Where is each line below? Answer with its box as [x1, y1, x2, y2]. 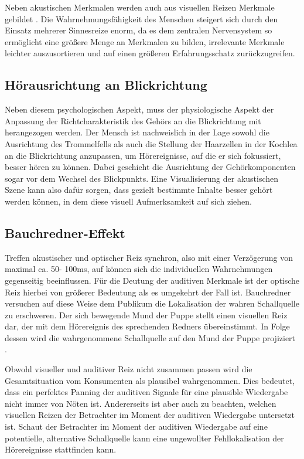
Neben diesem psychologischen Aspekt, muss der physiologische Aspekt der [5, 103, 274, 115]
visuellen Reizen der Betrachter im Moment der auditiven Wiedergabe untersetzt [5, 409, 295, 421]
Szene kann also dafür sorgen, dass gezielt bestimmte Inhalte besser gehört [5, 183, 273, 196]
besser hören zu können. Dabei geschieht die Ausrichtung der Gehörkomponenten [5, 161, 296, 173]
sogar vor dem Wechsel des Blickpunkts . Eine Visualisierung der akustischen [5, 172, 279, 184]
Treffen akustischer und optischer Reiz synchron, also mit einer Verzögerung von [5, 251, 293, 263]
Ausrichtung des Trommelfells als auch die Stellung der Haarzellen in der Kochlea [5, 137, 298, 149]
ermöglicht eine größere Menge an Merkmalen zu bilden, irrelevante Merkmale [5, 35, 285, 47]
